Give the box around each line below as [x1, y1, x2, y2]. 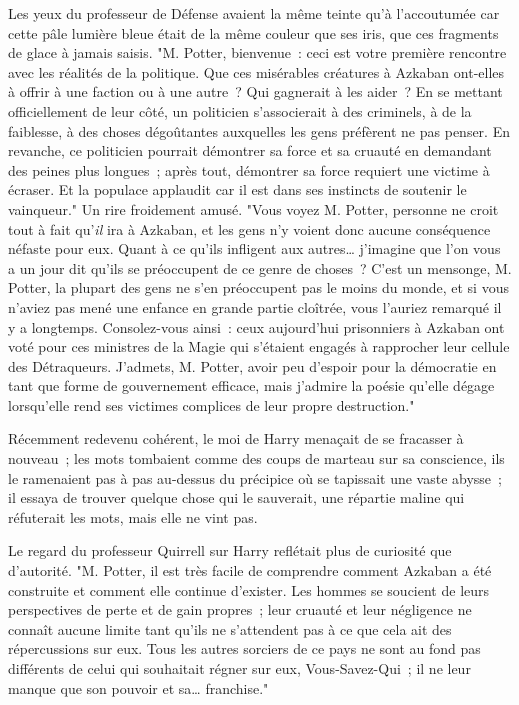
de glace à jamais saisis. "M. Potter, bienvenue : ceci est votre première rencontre [8, 42, 507, 63]
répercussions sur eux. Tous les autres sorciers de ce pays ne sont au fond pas [8, 638, 481, 659]
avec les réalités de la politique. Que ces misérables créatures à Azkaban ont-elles [8, 61, 505, 82]
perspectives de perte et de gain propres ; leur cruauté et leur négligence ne [8, 599, 472, 620]
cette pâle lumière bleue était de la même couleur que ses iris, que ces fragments [8, 22, 499, 43]
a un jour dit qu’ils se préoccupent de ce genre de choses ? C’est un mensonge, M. [8, 257, 512, 278]
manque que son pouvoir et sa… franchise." [8, 677, 269, 698]
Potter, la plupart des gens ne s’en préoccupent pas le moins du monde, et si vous [8, 277, 509, 298]
